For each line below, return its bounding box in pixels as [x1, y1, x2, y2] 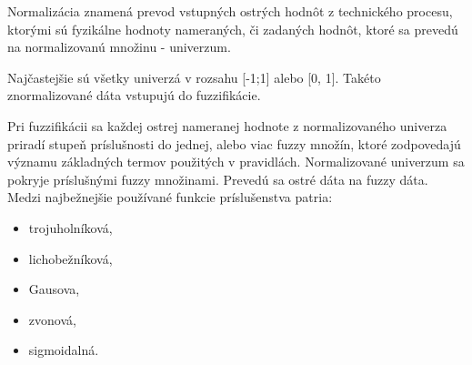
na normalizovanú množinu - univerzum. [7, 37, 231, 56]
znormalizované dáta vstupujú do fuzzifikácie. [7, 86, 261, 105]
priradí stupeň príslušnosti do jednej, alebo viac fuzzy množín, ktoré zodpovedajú [7, 134, 461, 153]
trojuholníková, [28, 218, 113, 237]
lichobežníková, [28, 248, 113, 268]
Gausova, [28, 279, 80, 299]
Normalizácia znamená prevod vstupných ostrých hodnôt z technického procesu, [7, 2, 453, 20]
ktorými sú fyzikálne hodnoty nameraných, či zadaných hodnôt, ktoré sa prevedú [7, 19, 458, 38]
